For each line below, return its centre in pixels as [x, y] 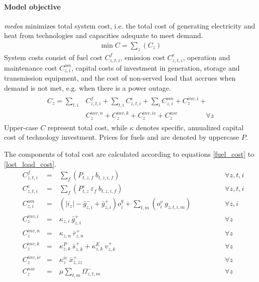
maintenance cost [31, 67]
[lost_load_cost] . [30, 164]
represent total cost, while [88, 127]
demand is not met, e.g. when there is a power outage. [88, 87]
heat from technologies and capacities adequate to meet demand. [104, 35]
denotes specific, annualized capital [190, 127]
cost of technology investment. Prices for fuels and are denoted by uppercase [122, 137]
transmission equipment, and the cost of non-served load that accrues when [120, 78]
